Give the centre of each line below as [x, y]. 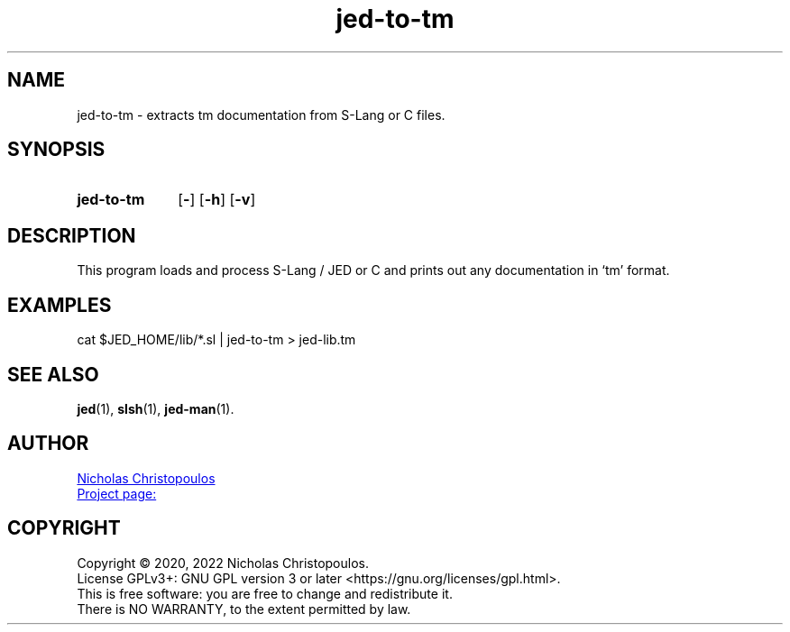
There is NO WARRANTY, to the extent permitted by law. [244, 609]
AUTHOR [48, 444]
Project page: [117, 493]
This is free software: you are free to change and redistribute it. [265, 593]
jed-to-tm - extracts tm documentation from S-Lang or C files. [261, 114]
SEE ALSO [53, 374]
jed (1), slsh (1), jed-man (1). [156, 408]
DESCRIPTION [72, 235]
